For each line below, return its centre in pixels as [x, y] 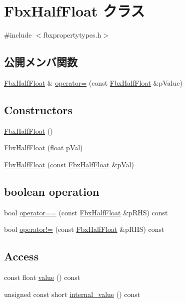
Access [21, 256]
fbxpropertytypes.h [72, 35]
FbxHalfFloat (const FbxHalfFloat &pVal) [69, 164]
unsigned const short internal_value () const [72, 294]
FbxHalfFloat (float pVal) [43, 147]
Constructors [38, 109]
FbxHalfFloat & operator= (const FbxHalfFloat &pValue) [93, 82]
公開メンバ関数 [41, 62]
